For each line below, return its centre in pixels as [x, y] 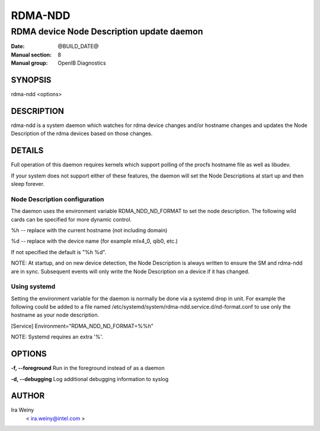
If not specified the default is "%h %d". [59, 252]
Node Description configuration [57, 199]
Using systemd [33, 287]
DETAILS [27, 150]
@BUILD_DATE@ [78, 46]
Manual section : [31, 55]
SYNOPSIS [31, 80]
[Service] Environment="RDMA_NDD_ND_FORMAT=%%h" [82, 326]
